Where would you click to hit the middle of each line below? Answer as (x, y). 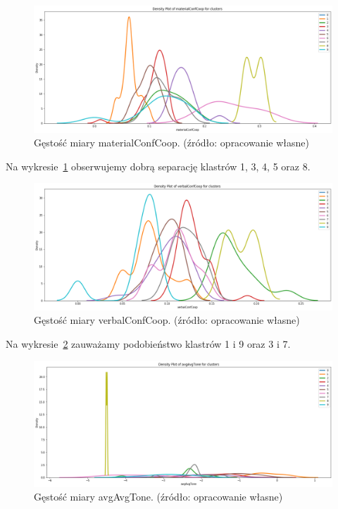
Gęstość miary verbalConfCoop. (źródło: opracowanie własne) (167, 320)
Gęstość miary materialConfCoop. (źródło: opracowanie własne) (171, 143)
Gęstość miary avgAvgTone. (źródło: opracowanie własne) (158, 497)
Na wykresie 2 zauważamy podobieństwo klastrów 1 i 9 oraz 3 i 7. (148, 344)
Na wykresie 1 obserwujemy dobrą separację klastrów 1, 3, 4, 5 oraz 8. (158, 166)
